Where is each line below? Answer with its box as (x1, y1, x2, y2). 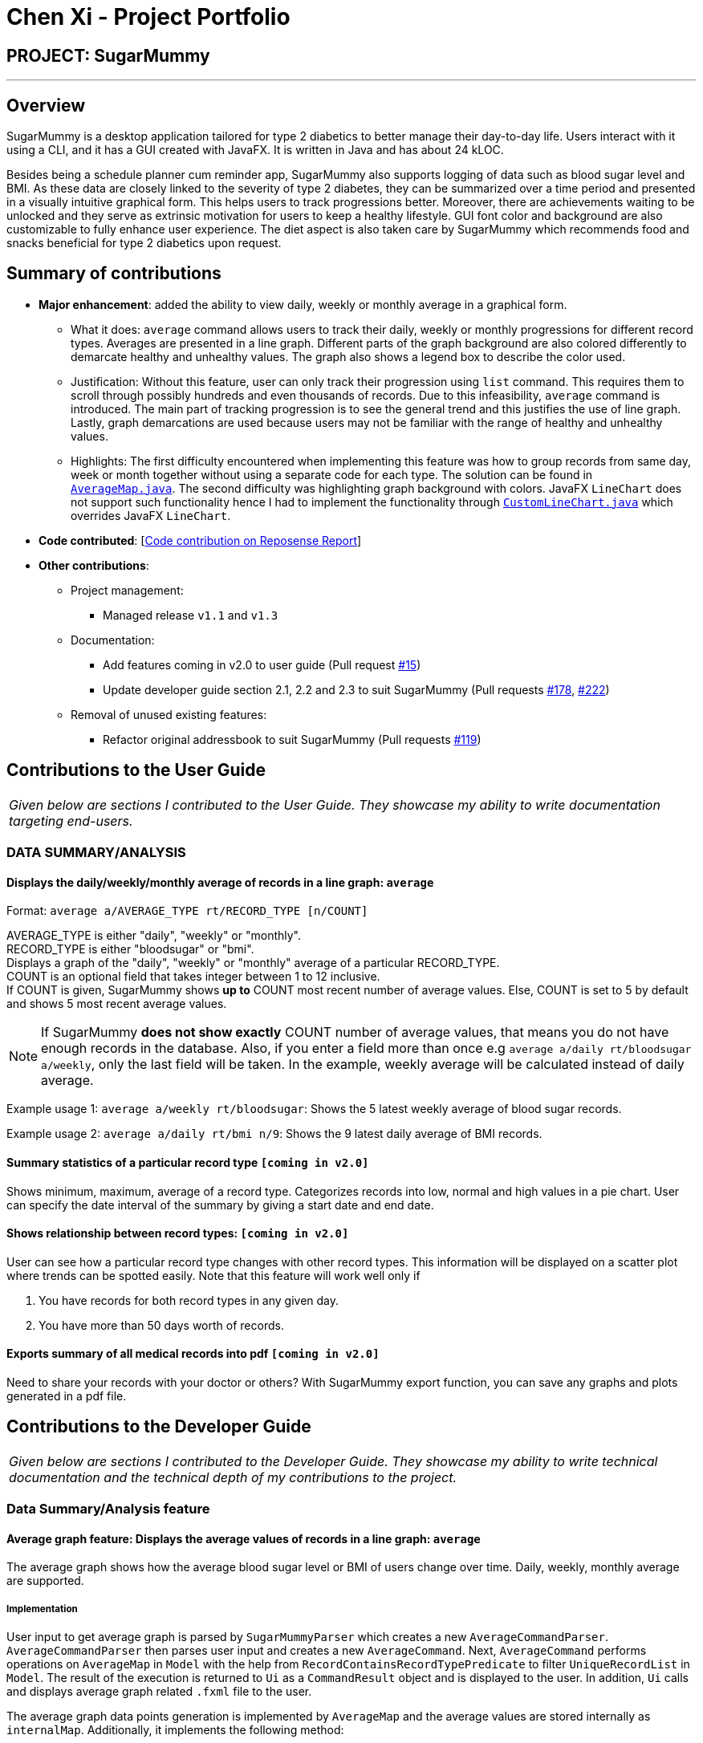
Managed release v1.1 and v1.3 (103, 607, 278, 622)
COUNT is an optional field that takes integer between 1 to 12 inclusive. (6, 969, 380, 984)
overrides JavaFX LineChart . (71, 508, 231, 522)
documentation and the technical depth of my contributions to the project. (9, 1469, 457, 1485)
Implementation (6, 1603, 78, 1615)
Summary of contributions (6, 263, 221, 284)
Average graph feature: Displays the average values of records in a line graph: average (6, 1531, 481, 1546)
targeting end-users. (9, 812, 133, 829)
